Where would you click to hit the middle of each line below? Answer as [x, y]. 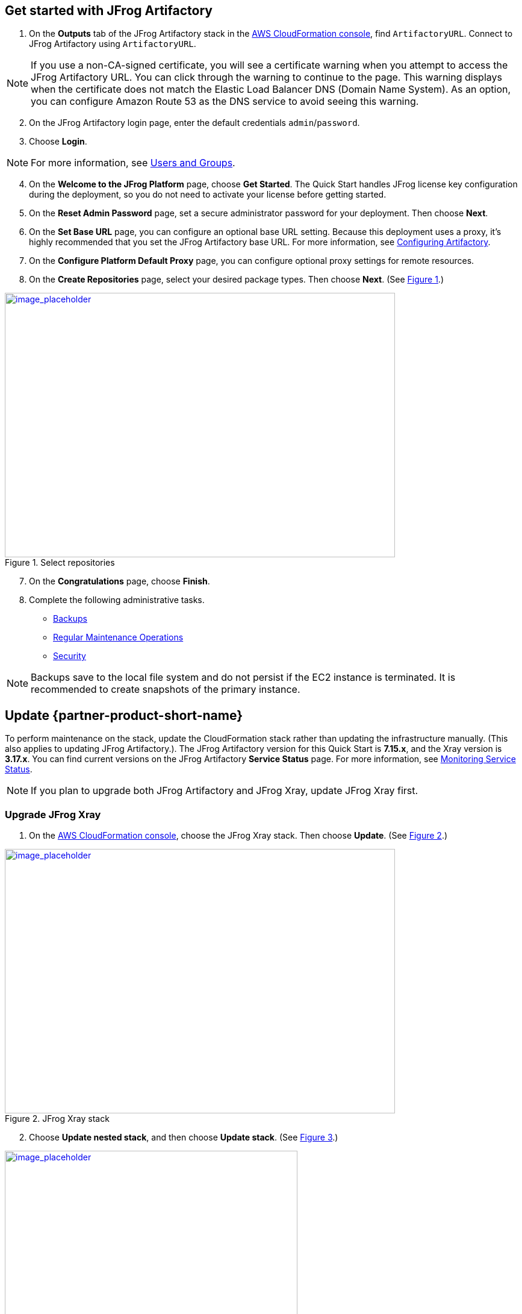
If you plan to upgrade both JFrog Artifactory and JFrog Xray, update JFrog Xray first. [225, 791]
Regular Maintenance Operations [118, 637]
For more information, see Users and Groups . [133, 163]
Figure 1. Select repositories [60, 563]
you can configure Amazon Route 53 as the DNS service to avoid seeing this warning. [225, 102]
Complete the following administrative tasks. [117, 600]
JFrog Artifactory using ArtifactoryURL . [113, 44]
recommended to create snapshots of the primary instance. [166, 690]
